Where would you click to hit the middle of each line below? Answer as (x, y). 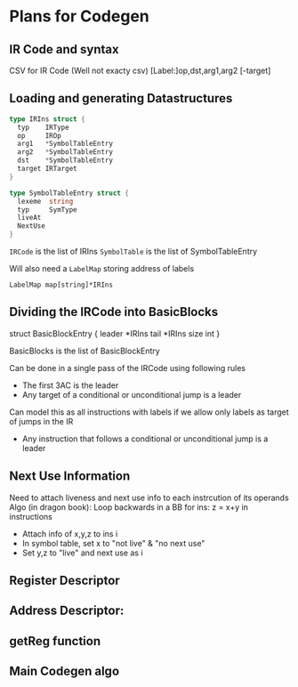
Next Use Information (70, 477)
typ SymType (47, 210)
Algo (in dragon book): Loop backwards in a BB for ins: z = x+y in (129, 507)
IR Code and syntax (64, 49)
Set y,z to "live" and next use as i (83, 553)
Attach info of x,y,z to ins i (70, 533)
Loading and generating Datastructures (121, 98)
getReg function (55, 641)
